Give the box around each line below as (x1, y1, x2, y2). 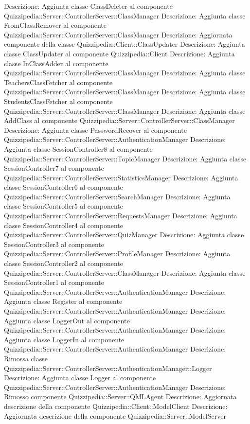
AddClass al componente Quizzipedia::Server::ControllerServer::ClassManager (4, 115, 235, 125)
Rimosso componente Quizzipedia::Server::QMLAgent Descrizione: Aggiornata (4, 391, 237, 402)
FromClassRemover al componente (4, 20, 107, 30)
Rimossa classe (4, 353, 48, 363)
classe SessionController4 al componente (4, 220, 123, 230)
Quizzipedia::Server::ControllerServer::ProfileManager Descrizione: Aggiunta (4, 248, 231, 259)
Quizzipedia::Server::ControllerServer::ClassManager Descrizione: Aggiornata (4, 29, 232, 39)
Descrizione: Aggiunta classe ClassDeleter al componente (4, 1, 173, 11)
